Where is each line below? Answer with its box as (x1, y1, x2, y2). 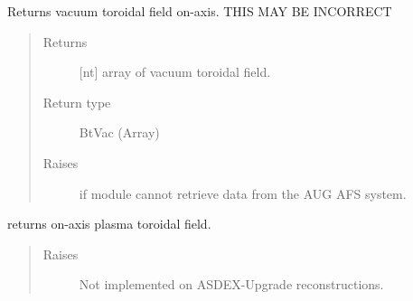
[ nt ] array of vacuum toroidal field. (79, 62, 271, 81)
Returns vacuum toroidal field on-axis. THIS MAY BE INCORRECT (7, 2, 392, 20)
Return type (42, 92, 111, 111)
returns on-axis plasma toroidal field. (7, 214, 211, 233)
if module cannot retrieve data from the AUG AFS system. (79, 183, 407, 202)
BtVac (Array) (79, 123, 160, 142)
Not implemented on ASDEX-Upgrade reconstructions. (79, 275, 384, 294)
